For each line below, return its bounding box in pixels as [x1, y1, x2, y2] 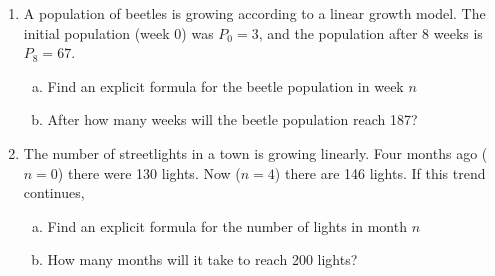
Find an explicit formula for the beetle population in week [47, 75, 404, 96]
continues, [23, 182, 85, 203]
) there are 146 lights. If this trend [274, 162, 486, 183]
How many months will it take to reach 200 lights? [47, 249, 358, 270]
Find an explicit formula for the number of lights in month [47, 215, 407, 236]
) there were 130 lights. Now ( [57, 162, 241, 183]
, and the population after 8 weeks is [258, 22, 483, 43]
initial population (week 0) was [23, 22, 214, 43]
